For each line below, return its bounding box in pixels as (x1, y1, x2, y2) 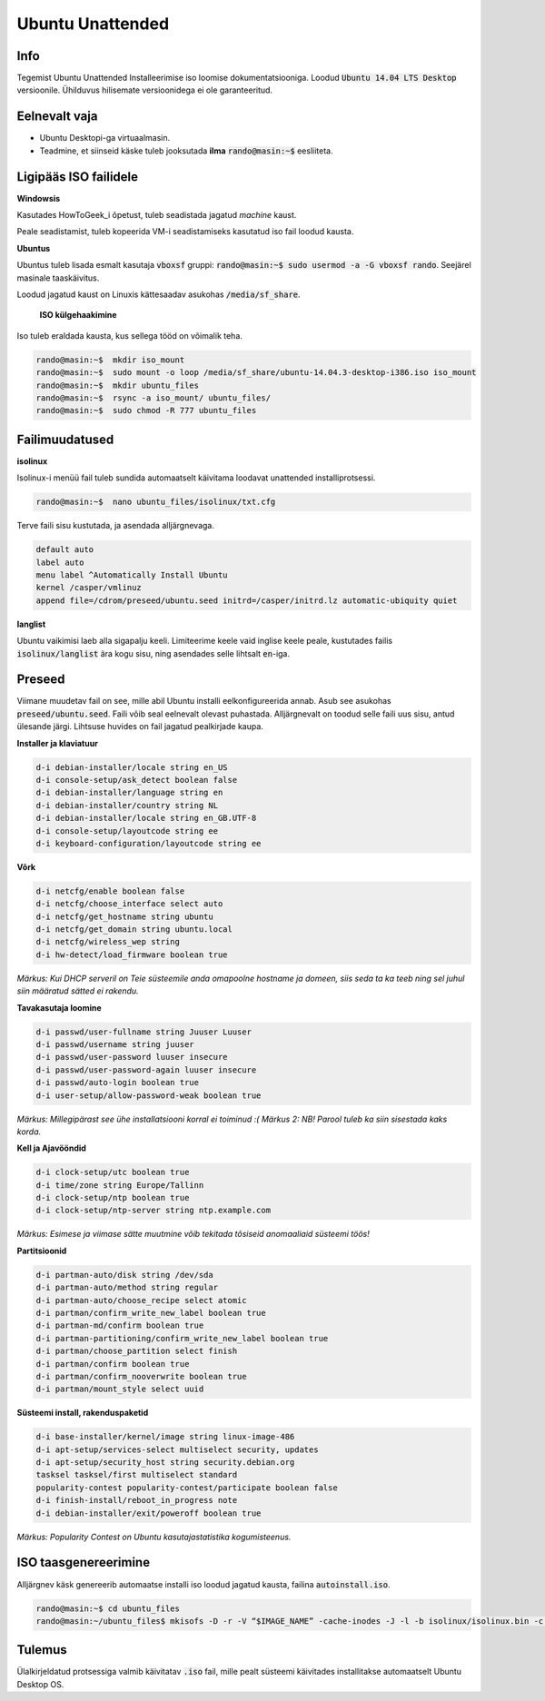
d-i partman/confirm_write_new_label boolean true (35, 1308, 267, 1318)
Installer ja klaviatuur (16, 737, 99, 748)
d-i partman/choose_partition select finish (35, 1346, 238, 1357)
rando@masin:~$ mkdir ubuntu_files (35, 380, 200, 391)
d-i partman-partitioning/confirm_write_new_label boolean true (35, 1333, 329, 1343)
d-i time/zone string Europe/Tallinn (35, 1180, 204, 1190)
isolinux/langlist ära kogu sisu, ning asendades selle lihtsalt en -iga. (16, 648, 291, 658)
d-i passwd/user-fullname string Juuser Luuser (35, 1026, 252, 1037)
